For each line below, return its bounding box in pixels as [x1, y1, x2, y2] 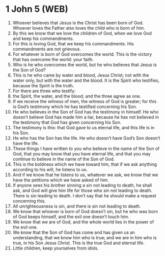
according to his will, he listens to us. [12, 166, 88, 172]
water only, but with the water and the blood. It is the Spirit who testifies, [12, 77, 160, 83]
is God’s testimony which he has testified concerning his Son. [12, 104, 137, 110]
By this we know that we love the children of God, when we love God [12, 30, 152, 36]
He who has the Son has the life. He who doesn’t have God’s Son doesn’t [12, 135, 161, 141]
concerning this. [12, 198, 46, 204]
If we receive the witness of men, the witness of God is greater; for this [12, 98, 157, 104]
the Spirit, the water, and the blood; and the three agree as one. [12, 93, 141, 99]
